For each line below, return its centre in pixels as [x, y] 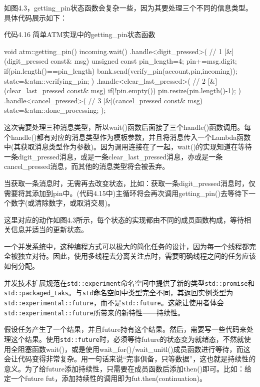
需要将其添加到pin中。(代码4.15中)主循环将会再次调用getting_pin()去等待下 [126, 193]
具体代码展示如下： [35, 17]
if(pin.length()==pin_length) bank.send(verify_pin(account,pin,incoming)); [121, 70]
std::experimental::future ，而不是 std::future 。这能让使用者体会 [114, 302]
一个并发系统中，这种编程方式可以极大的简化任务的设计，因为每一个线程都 [126, 246]
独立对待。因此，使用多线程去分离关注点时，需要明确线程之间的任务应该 [137, 256]
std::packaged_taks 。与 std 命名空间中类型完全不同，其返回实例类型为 [119, 293]
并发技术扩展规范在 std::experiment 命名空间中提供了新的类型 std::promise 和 [129, 282]
